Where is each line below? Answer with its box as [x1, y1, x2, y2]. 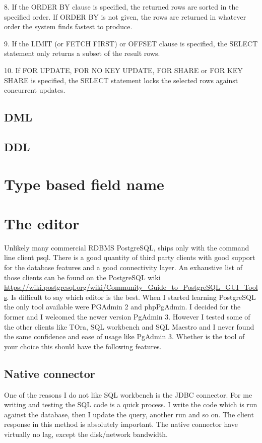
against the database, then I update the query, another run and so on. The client [4, 409, 254, 419]
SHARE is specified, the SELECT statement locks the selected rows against [4, 75, 238, 85]
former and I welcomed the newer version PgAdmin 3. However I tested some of [4, 311, 250, 322]
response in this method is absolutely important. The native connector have [4, 419, 238, 429]
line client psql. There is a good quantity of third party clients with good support [4, 252, 255, 263]
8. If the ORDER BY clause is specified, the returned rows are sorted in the [4, 2, 239, 12]
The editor [4, 213, 80, 233]
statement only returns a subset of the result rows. [4, 48, 160, 58]
